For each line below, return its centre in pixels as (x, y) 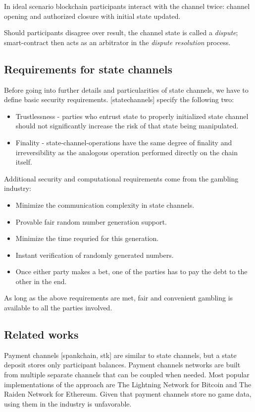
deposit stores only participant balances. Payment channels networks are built (122, 365)
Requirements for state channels (88, 69)
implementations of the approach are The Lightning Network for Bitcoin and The (128, 384)
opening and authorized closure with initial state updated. (92, 16)
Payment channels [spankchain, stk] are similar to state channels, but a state (120, 355)
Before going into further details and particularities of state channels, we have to (126, 89)
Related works (41, 334)
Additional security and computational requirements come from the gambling (121, 178)
